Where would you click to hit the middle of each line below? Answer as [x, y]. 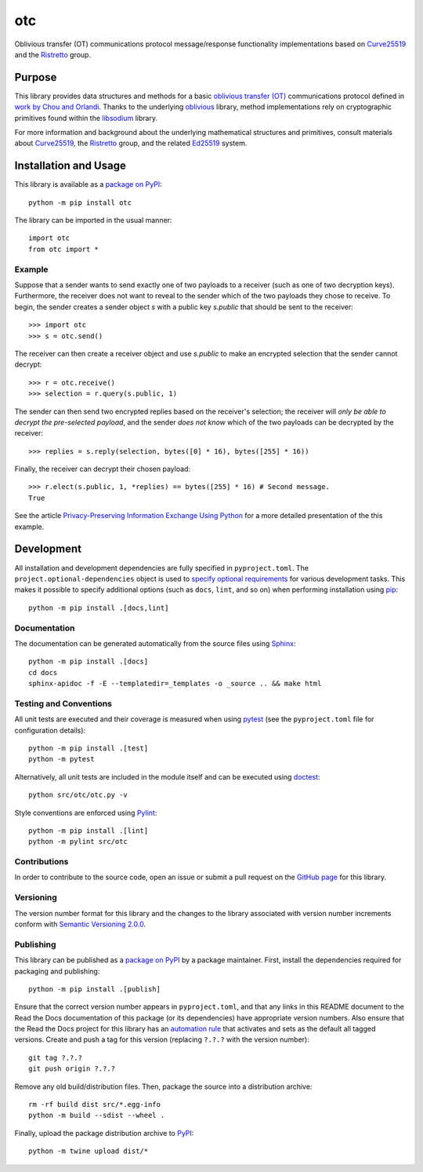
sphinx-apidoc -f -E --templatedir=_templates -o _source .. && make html [175, 684]
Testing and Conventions [63, 703]
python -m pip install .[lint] [89, 831]
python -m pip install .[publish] [94, 989]
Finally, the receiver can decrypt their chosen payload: [103, 469]
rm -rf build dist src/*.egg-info [94, 1104]
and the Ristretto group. [53, 54]
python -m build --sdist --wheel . [97, 1115]
